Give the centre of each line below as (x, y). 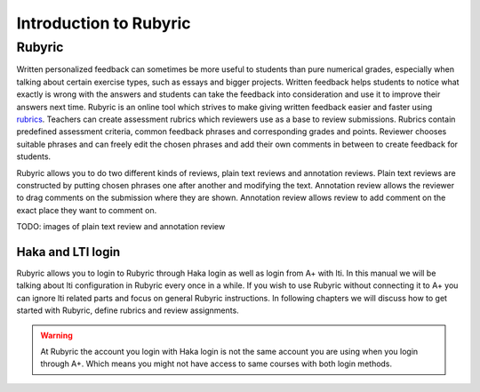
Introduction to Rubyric (104, 23)
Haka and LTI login (68, 252)
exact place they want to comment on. (87, 210)
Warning (56, 335)
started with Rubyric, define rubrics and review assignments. (128, 310)
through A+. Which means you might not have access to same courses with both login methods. (216, 364)
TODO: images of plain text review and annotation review (121, 227)
